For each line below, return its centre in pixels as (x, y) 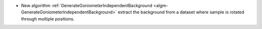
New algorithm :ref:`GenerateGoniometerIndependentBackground (87, 5)
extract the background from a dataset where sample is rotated (181, 12)
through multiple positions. (48, 19)
